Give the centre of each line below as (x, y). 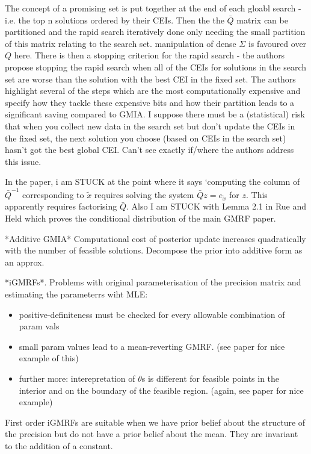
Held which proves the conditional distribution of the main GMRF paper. (140, 218)
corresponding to (53, 194)
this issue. (23, 161)
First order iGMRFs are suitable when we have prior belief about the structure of (155, 422)
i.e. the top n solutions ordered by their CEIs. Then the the (115, 20)
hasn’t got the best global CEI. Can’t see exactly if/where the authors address (149, 150)
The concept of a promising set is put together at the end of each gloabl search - (153, 8)
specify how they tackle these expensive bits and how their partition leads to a (150, 102)
